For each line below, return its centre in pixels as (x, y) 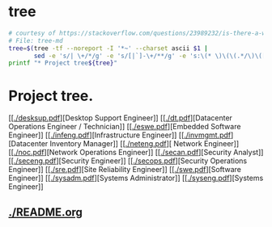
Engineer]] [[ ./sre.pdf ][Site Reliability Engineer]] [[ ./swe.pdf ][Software (125, 170)
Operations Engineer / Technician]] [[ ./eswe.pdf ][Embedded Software (125, 127)
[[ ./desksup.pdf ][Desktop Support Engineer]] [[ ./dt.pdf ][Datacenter (121, 118)
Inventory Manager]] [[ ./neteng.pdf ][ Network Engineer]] (144, 144)
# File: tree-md (36, 40)
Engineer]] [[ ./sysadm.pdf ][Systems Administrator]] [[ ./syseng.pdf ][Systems (136, 178)
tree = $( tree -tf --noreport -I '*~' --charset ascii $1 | (108, 48)
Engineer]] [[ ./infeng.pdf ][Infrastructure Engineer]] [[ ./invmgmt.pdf (120, 135)
